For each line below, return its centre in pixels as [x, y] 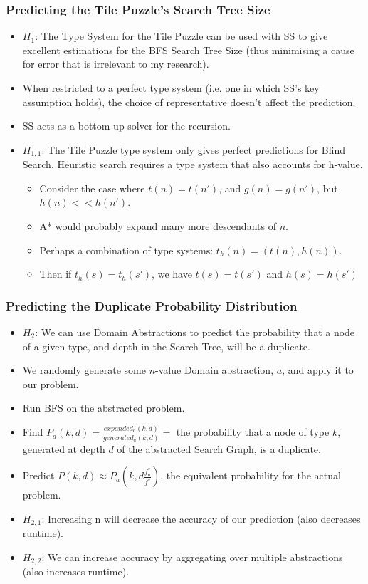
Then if [56, 274]
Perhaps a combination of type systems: [126, 250]
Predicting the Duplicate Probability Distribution [152, 305]
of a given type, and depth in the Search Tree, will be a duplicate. [166, 346]
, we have [172, 274]
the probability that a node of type [253, 432]
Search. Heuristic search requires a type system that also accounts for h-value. [193, 164]
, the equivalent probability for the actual [251, 475]
